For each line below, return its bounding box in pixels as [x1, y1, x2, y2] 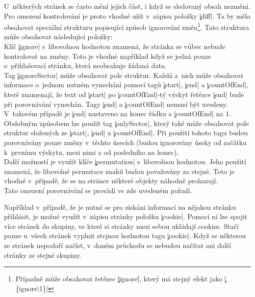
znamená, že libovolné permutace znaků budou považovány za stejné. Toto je [4, 166, 235, 176]
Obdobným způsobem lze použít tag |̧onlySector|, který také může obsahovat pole [4, 118, 249, 128]
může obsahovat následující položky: [4, 31, 113, 42]
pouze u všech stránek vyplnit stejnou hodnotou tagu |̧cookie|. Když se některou [4, 230, 246, 241]
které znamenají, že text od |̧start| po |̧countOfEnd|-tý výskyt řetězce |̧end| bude [4, 89, 244, 99]
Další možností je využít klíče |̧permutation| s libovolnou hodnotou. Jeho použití [4, 156, 246, 167]
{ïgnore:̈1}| [15, 283, 48, 293]
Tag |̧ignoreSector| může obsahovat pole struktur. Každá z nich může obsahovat [4, 70, 244, 80]
